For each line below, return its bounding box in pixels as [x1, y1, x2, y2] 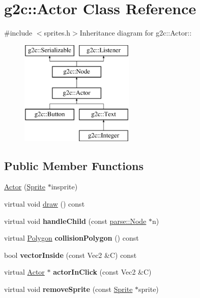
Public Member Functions [4, 157, 144, 173]
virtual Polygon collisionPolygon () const [4, 233, 139, 243]
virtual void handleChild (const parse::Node [4, 215, 147, 226]
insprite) [51, 181, 78, 192]
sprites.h [44, 27, 71, 38]
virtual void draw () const [4, 198, 85, 209]
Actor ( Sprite [4, 181, 45, 192]
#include [4, 27, 33, 38]
